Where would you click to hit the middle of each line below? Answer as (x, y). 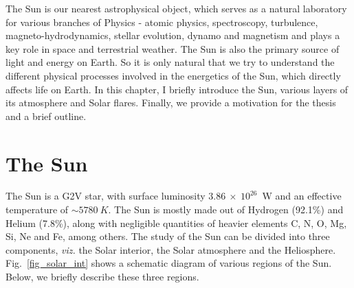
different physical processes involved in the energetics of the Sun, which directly (173, 75)
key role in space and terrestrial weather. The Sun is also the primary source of (173, 48)
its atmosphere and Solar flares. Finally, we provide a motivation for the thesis (171, 103)
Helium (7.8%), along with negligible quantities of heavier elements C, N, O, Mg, (176, 223)
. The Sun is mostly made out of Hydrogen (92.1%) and (226, 209)
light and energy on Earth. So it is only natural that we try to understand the (170, 62)
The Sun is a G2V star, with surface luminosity (106, 196)
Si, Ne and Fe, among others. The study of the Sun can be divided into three (168, 236)
